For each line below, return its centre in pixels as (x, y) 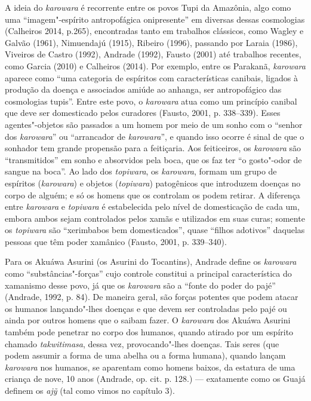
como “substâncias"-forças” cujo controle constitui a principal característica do (148, 273)
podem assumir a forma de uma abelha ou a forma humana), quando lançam (145, 355)
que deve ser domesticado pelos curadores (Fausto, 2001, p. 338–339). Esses (143, 113)
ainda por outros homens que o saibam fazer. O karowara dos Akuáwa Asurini (148, 320)
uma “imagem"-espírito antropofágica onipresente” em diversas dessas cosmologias (155, 19)
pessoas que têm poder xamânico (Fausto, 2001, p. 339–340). (116, 241)
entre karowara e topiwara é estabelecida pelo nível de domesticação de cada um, (152, 206)
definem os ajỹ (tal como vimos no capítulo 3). (90, 390)
